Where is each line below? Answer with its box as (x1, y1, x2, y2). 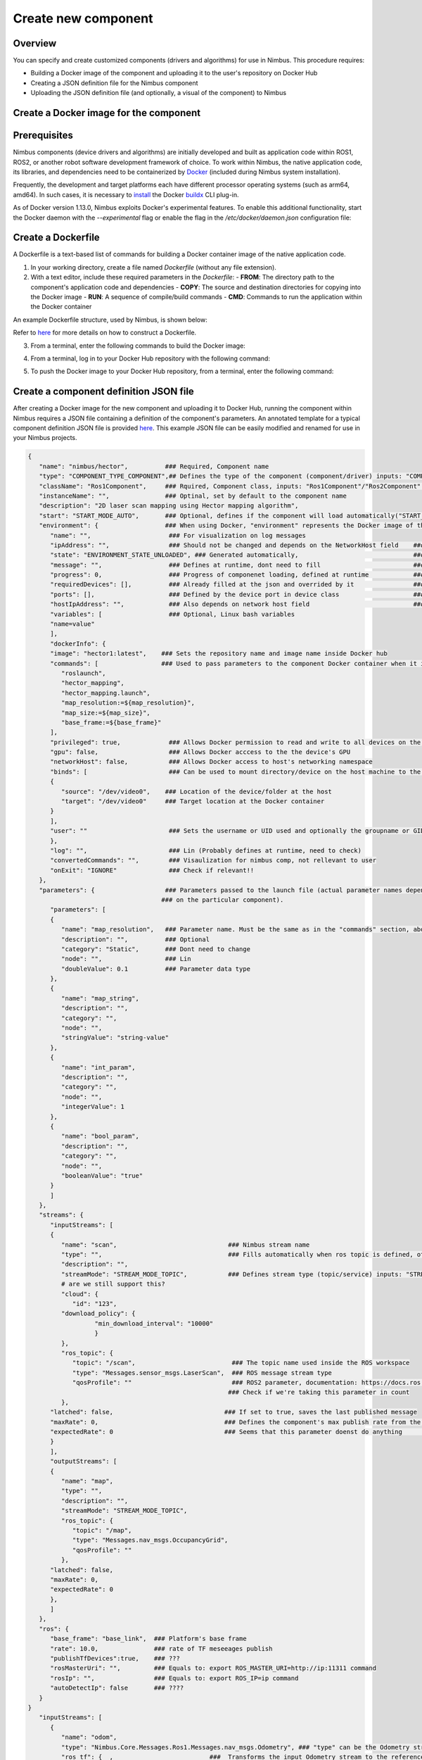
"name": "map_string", (60, 994, 140, 1002)
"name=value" (50, 620, 95, 628)
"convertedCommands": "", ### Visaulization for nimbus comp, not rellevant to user (50, 856, 376, 865)
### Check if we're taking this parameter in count (227, 1388, 410, 1397)
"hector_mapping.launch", (60, 689, 151, 697)
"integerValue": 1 (60, 1102, 124, 1111)
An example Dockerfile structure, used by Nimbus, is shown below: (13, 315, 207, 324)
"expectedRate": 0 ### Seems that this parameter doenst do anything (50, 1428, 402, 1436)
